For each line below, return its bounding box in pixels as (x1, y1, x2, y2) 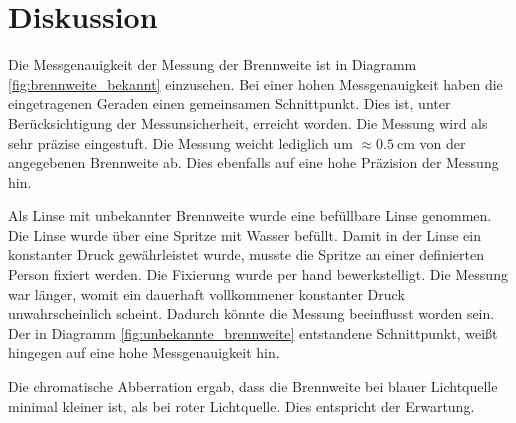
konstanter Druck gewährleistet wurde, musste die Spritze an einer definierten (8, 244, 484, 265)
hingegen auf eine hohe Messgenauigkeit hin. (8, 342, 280, 363)
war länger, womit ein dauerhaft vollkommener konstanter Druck (8, 283, 405, 304)
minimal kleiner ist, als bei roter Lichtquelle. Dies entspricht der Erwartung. (8, 395, 475, 416)
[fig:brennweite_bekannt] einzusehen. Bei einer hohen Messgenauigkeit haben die (8, 73, 503, 94)
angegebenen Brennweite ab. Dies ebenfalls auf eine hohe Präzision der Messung (8, 152, 499, 173)
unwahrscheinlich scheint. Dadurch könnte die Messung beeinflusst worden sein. (8, 303, 495, 324)
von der (419, 132, 466, 153)
